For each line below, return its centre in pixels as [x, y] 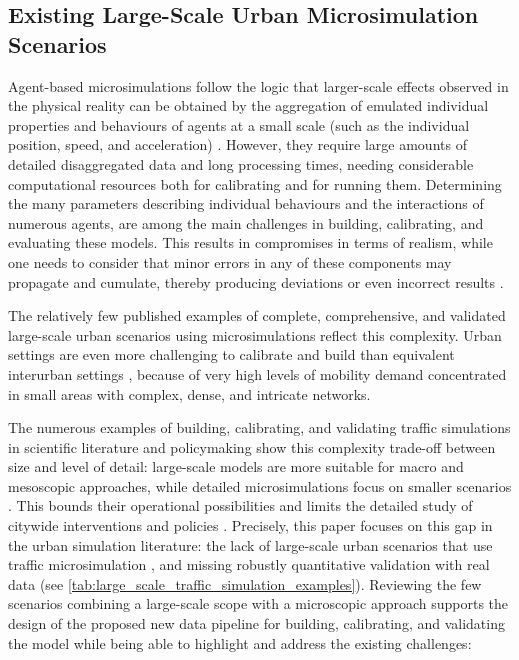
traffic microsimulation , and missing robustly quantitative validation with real [249, 564]
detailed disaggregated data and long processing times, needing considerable [241, 163]
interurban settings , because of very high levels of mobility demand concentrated [257, 373]
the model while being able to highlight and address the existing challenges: [240, 642]
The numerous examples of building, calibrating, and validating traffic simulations [259, 427]
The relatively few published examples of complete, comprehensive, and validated [257, 315]
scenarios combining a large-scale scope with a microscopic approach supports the [258, 603]
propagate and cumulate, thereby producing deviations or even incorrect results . [256, 281]
